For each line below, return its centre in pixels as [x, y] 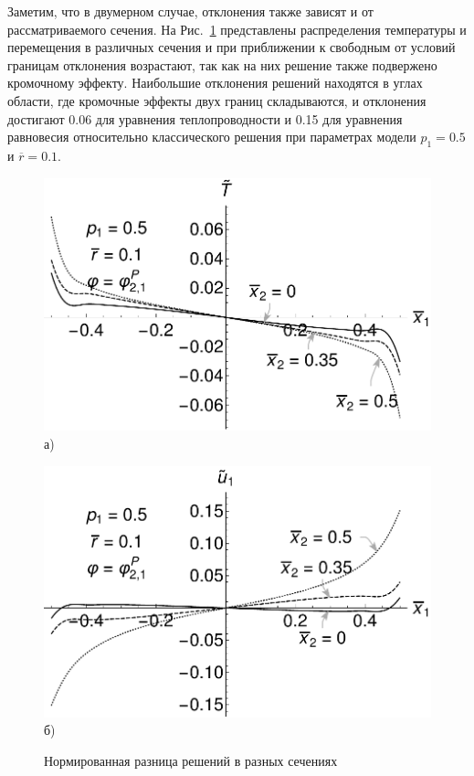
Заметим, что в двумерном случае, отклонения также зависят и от [190, 11]
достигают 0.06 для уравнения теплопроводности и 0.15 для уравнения [205, 118]
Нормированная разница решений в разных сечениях [191, 760]
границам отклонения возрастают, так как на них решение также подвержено [222, 64]
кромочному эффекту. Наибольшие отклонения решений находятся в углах [215, 83]
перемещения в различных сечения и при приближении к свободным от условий [232, 47]
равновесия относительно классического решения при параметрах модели [212, 137]
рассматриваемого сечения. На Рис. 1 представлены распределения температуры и [237, 29]
